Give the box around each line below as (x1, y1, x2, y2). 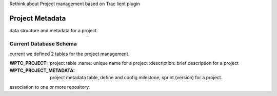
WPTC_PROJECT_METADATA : (9, 67, 75, 74)
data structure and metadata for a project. (9, 27, 98, 33)
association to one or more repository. (9, 84, 90, 90)
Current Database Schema (9, 40, 77, 47)
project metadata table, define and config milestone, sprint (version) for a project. (50, 75, 223, 81)
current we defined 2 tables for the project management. (9, 51, 130, 57)
